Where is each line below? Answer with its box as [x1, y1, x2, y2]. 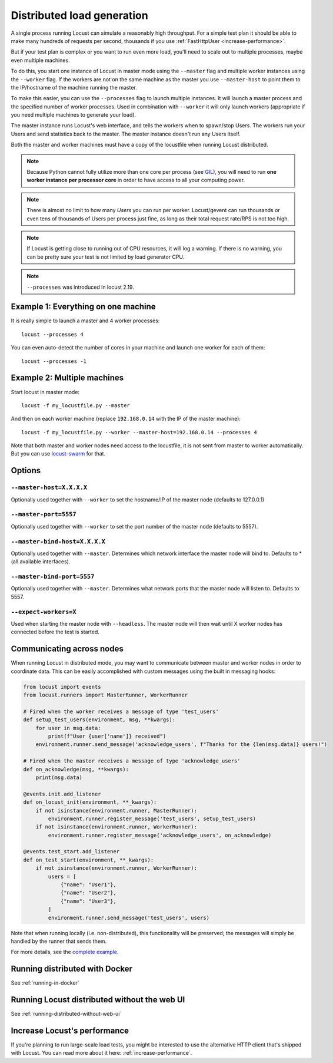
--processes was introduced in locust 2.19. [26, 283, 135, 290]
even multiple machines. [11, 57, 70, 64]
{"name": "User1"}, [60, 882, 117, 888]
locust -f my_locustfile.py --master [21, 402, 131, 409]
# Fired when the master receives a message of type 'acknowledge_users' [23, 758, 241, 764]
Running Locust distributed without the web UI [11, 995, 185, 1005]
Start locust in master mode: [11, 388, 79, 395]
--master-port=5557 [11, 510, 76, 519]
